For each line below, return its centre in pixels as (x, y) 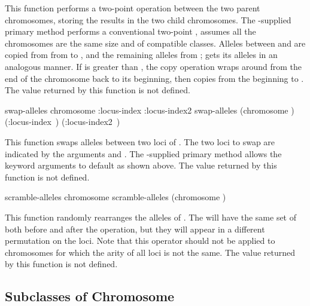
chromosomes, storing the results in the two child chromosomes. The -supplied (148, 19)
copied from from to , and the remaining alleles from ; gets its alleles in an (141, 55)
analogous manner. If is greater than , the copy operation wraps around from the (153, 66)
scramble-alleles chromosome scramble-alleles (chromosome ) (116, 197)
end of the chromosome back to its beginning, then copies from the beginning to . (154, 78)
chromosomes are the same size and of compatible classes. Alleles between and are (155, 43)
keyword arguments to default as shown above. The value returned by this (141, 165)
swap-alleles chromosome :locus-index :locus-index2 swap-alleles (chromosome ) (150, 110)
